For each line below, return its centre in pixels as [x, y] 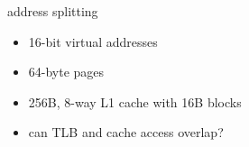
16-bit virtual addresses [93, 41]
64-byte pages [66, 72]
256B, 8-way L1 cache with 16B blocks [135, 101]
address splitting [53, 11]
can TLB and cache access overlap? [126, 132]
